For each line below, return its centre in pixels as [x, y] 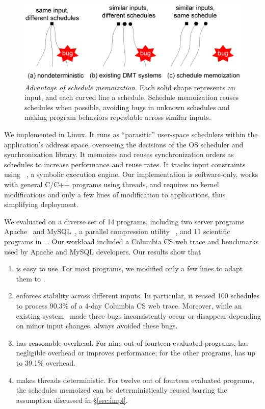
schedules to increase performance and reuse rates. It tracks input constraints [125, 164]
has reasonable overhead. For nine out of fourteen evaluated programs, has [132, 342]
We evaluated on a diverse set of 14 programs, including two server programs [124, 221]
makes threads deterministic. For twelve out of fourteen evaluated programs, [135, 380]
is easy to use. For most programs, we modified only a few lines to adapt [129, 269]
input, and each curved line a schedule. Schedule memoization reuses [131, 97]
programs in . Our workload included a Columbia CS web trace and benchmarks [131, 241]
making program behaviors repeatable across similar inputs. [118, 117]
